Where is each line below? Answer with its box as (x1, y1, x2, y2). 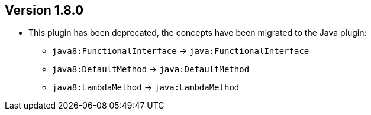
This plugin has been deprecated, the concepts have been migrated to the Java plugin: (28, 28, 367, 38)
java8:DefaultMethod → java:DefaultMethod (52, 64, 250, 75)
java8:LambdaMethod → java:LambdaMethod (52, 82, 240, 93)
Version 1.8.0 (5, 3, 84, 18)
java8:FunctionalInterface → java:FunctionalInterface (52, 46, 309, 56)
